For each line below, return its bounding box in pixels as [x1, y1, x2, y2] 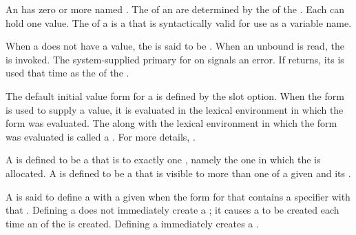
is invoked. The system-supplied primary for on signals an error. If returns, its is [6, 52, 344, 66]
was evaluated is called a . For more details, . [6, 129, 196, 143]
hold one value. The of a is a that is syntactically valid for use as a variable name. [6, 15, 352, 30]
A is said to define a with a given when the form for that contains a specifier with [6, 189, 350, 203]
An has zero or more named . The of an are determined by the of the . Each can [6, 2, 344, 16]
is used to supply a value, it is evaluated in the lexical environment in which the [6, 102, 344, 116]
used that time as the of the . [6, 65, 129, 80]
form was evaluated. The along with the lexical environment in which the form [6, 116, 337, 130]
